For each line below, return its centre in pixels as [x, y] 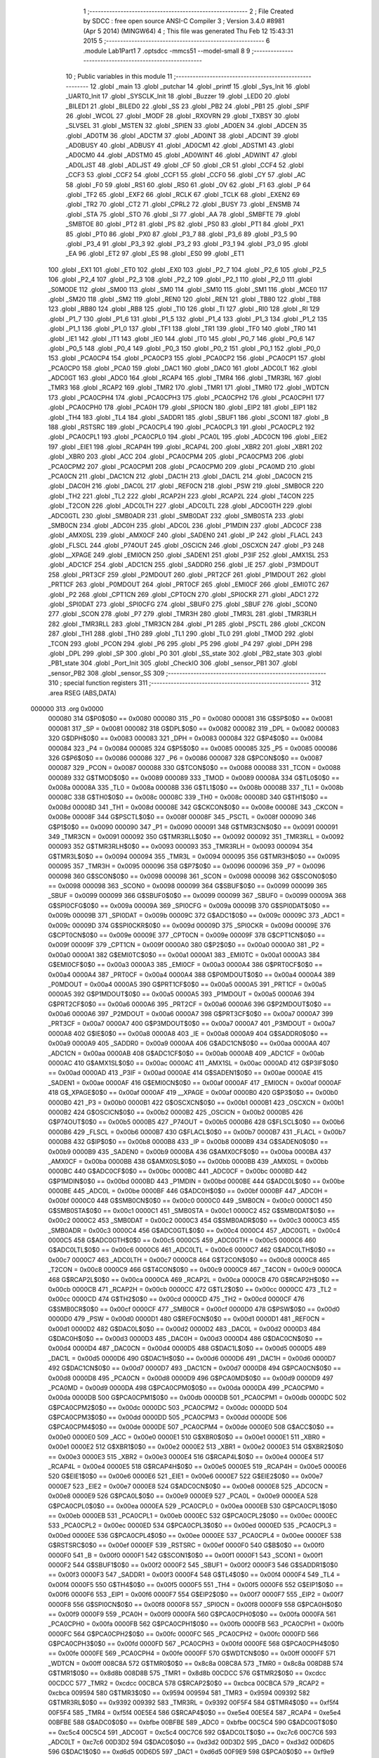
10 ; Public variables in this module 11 [119, 77]
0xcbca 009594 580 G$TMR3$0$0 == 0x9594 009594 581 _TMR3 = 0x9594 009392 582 [179, 1693]
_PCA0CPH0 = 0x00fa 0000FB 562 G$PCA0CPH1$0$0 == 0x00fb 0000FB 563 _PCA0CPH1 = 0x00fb [196, 1624]
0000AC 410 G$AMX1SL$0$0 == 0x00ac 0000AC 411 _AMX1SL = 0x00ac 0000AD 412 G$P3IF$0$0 [193, 1063]
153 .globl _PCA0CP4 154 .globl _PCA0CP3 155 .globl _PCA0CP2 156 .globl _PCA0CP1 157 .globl [187, 358]
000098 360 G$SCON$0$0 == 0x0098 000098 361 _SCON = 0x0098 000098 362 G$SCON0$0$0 [192, 876]
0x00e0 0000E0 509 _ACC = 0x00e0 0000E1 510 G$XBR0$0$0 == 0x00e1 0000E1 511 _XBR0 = [187, 1437]
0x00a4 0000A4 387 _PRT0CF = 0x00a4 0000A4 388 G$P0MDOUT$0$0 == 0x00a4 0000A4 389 [192, 975]
